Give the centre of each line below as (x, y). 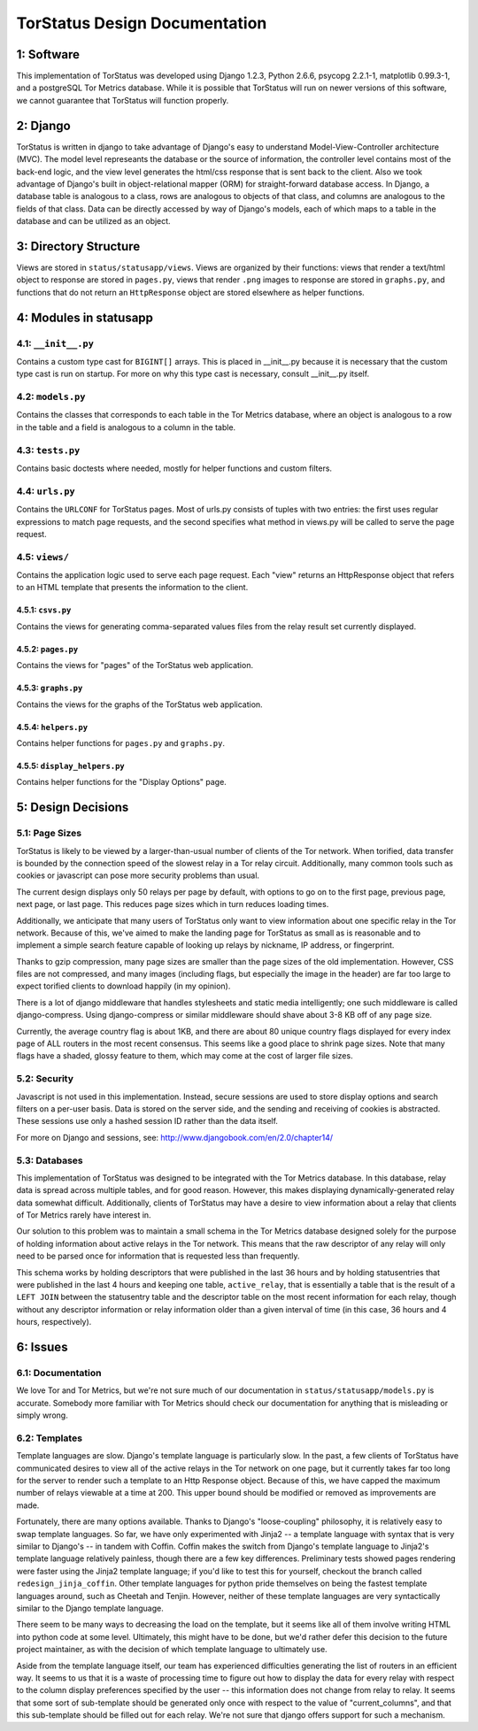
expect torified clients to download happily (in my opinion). (123, 986)
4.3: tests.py (48, 450)
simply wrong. (42, 1415)
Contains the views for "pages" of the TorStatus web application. (135, 665)
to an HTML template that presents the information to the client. (132, 588)
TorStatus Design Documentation (142, 23)
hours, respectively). (54, 1322)
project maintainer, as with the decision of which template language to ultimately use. (172, 1650)
